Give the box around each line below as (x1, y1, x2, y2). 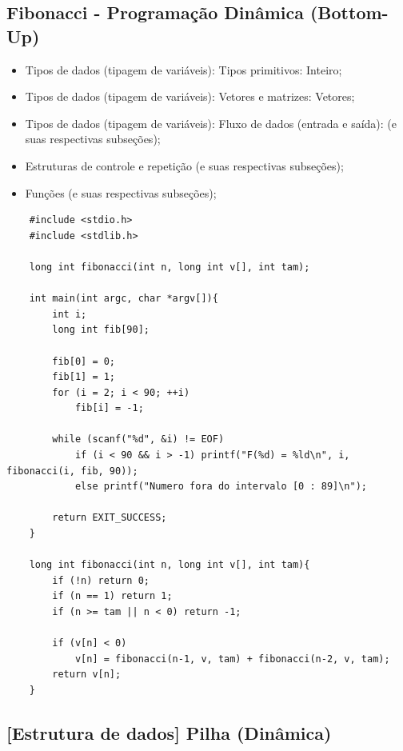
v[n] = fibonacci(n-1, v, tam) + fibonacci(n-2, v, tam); (74, 653, 390, 665)
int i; (52, 308, 87, 320)
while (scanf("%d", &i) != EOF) (52, 433, 225, 445)
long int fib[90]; (52, 324, 150, 336)
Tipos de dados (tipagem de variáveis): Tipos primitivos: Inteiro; (25, 61, 342, 78)
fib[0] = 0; (52, 355, 116, 367)
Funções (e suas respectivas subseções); (25, 184, 217, 201)
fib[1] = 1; (52, 371, 116, 383)
